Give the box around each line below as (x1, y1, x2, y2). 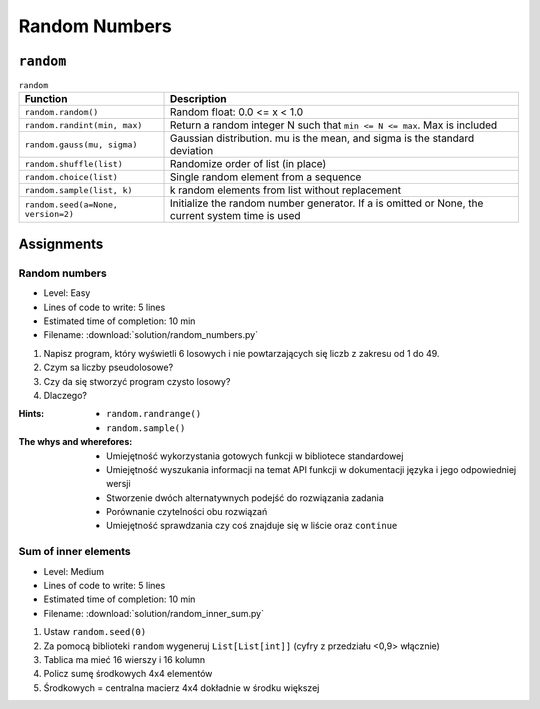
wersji (106, 478, 131, 490)
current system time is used (170, 209, 301, 223)
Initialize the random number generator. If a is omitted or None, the (170, 196, 484, 210)
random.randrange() (106, 408, 202, 420)
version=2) (24, 209, 75, 220)
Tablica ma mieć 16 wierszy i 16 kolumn (43, 653, 206, 665)
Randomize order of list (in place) (170, 157, 327, 171)
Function (24, 92, 68, 106)
